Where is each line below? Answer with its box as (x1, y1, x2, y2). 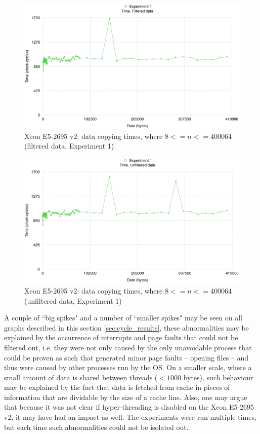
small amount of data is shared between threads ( (4, 372, 158, 382)
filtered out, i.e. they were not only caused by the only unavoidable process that (4, 342, 252, 352)
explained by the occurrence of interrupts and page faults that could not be (4, 332, 238, 343)
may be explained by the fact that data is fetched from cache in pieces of (4, 382, 230, 392)
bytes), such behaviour (183, 372, 253, 382)
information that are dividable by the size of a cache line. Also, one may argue (4, 391, 247, 402)
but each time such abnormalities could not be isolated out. (4, 421, 189, 432)
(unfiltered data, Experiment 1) (24, 295, 122, 306)
